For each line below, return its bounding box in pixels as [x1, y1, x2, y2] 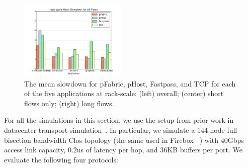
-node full [207, 124, 237, 135]
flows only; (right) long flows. [24, 98, 114, 108]
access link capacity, [4, 144, 66, 155]
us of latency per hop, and [76, 144, 158, 155]
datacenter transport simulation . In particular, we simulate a [4, 124, 195, 135]
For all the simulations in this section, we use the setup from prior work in [4, 115, 234, 125]
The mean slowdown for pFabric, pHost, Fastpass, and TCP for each [24, 78, 236, 89]
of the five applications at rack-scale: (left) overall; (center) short [24, 88, 224, 99]
